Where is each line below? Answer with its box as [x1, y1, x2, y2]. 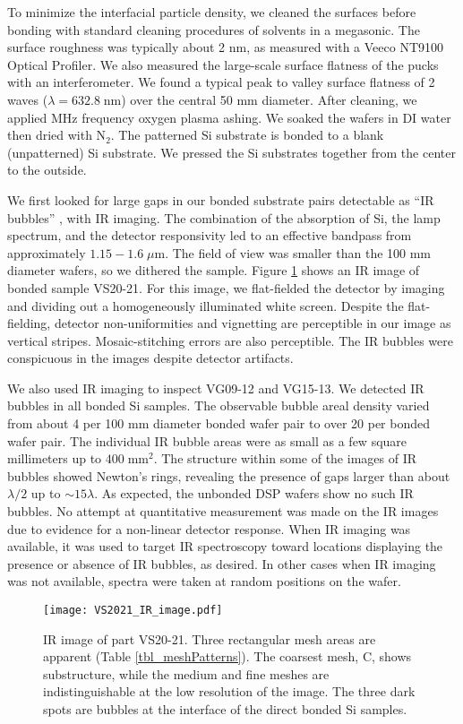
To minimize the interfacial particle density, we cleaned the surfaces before [7, 3, 416, 21]
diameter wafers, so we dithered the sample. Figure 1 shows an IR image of [7, 261, 420, 280]
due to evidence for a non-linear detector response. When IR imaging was [7, 519, 411, 538]
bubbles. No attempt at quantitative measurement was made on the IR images [7, 502, 439, 521]
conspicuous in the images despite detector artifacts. [7, 349, 294, 367]
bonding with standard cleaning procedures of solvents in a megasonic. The [7, 20, 420, 39]
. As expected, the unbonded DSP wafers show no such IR [94, 484, 414, 503]
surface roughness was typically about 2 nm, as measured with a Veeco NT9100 [7, 38, 444, 56]
